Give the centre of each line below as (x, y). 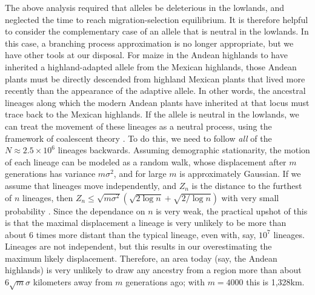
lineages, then (48, 197)
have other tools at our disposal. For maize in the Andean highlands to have (146, 55)
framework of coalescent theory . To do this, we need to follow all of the (138, 138)
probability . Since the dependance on (75, 210)
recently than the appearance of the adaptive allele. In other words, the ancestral (155, 91)
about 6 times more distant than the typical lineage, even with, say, (131, 234)
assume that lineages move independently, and (91, 185)
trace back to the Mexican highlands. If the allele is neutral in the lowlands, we (152, 114)
